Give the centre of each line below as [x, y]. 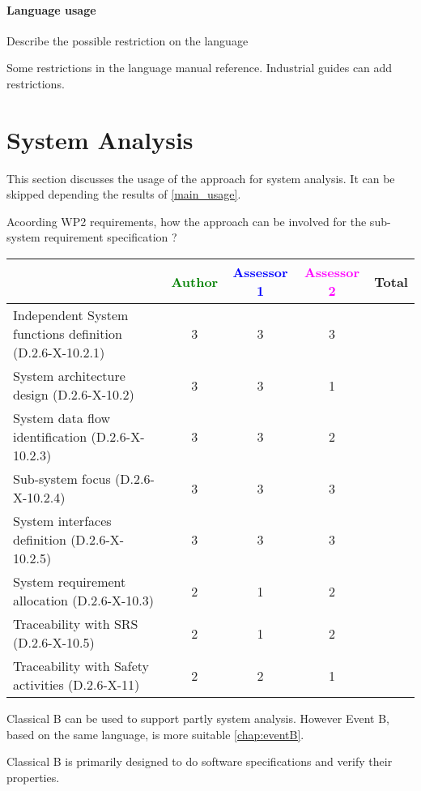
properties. [33, 777]
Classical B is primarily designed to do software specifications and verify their [200, 761]
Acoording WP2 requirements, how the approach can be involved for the [187, 221]
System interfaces [62, 521]
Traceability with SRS [76, 624]
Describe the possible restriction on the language [128, 40]
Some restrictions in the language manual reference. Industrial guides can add [200, 68]
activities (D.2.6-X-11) [77, 685]
